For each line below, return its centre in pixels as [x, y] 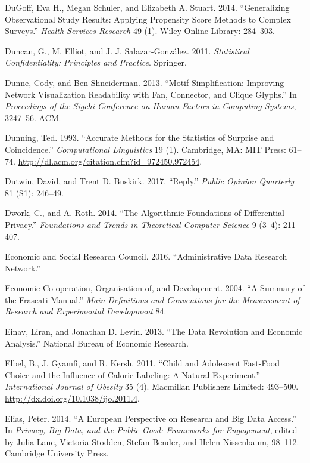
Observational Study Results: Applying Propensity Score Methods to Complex [148, 19]
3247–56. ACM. [33, 117]
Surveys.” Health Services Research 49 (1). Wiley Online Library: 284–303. [140, 31]
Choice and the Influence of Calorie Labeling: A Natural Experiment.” [133, 374]
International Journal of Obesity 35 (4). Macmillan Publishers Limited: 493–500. [152, 386]
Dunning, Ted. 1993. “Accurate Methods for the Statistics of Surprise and [140, 138]
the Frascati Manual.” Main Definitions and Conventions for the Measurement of [152, 299]
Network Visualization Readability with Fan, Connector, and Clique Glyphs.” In [151, 94]
